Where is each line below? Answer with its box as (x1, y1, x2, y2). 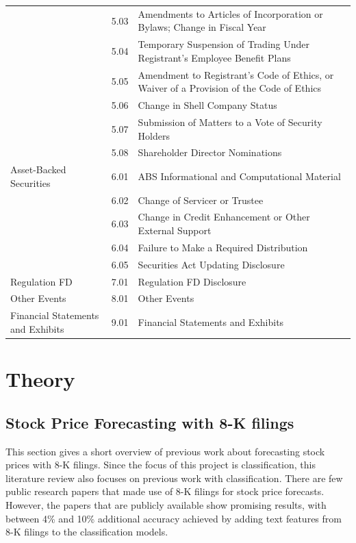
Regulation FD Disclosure (138, 274, 246, 288)
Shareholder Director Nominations (138, 145, 282, 160)
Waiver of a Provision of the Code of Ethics (138, 81, 322, 95)
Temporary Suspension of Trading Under (138, 37, 310, 51)
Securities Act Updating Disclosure (138, 257, 285, 271)
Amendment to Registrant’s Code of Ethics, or (138, 67, 334, 81)
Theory (5, 365, 75, 393)
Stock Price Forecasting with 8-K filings (5, 412, 294, 433)
